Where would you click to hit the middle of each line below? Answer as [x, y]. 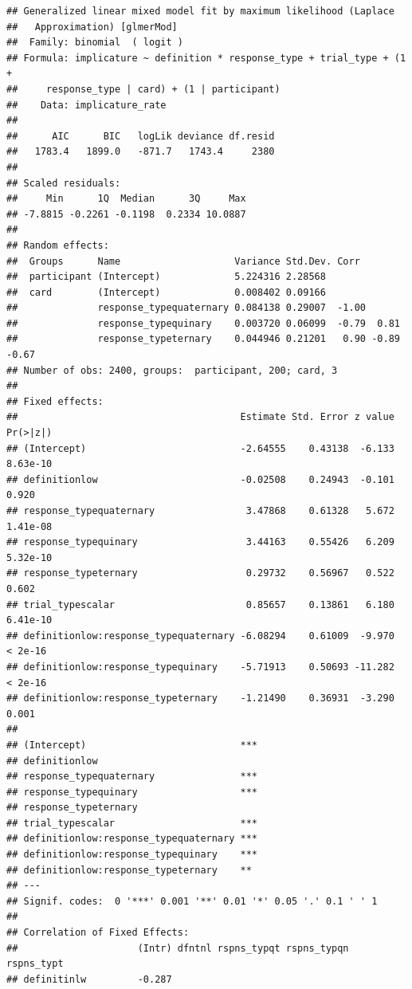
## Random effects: [58, 245]
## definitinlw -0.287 [89, 979]
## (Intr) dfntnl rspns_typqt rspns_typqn [178, 948]
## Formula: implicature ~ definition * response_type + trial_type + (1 [206, 58]
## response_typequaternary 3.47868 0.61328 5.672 [200, 511]
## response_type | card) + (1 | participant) [143, 89]
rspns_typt [35, 964]
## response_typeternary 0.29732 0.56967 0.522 [200, 573]
